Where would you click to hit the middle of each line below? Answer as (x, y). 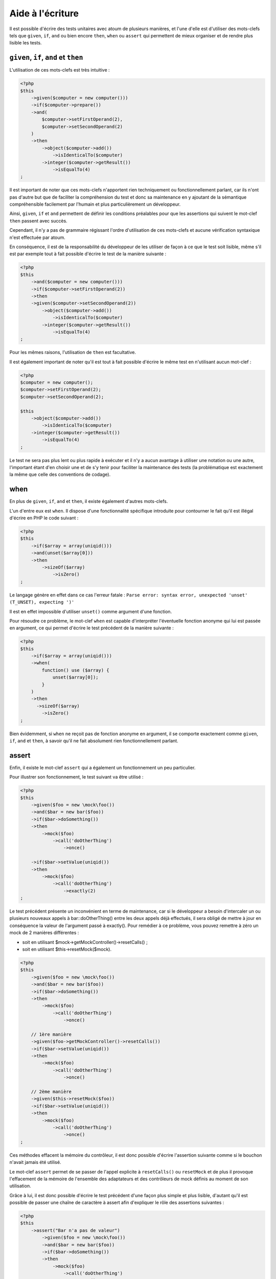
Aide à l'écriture (44, 13)
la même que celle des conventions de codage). (60, 475)
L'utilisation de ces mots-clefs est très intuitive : (60, 70)
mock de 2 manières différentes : (44, 933)
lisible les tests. (26, 43)
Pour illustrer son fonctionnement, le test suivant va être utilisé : (76, 777)
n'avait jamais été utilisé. (35, 1162)
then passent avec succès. (38, 220)
